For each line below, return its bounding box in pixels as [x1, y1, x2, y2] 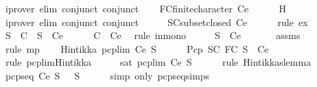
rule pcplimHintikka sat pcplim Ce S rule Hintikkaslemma [5, 55, 312, 69]
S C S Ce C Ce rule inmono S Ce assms [5, 28, 301, 42]
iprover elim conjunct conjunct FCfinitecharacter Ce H [5, 1, 287, 15]
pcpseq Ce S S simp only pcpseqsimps [5, 68, 210, 82]
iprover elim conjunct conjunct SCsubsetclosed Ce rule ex [5, 14, 308, 29]
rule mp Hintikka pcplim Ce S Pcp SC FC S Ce [5, 41, 269, 55]
